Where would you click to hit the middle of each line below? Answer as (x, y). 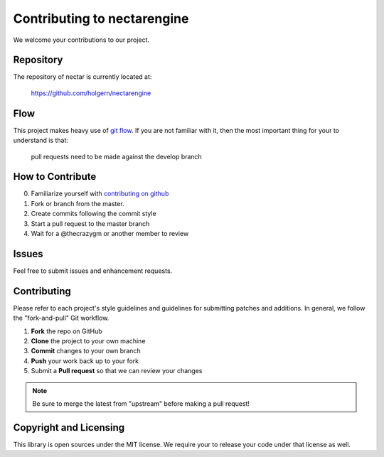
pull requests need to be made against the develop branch (116, 156)
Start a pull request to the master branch (90, 223)
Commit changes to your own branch (86, 351)
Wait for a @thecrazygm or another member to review (110, 233)
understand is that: (41, 140)
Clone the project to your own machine (88, 340)
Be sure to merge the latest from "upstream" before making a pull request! (141, 403)
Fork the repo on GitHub (66, 331)
